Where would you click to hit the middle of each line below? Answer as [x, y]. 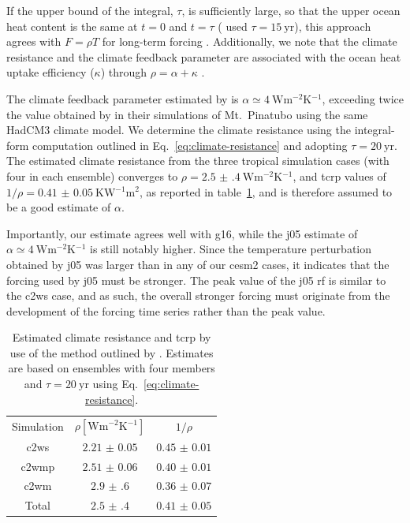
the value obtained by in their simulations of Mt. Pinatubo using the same [187, 114]
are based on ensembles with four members [112, 368]
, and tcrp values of [339, 176]
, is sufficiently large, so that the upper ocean [291, 10]
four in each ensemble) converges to [92, 176]
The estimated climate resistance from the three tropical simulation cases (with [198, 161]
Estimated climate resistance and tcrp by [112, 337]
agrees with [34, 41]
